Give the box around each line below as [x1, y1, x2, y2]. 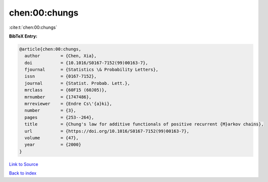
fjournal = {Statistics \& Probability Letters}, [24, 67, 159, 73]
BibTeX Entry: [9, 33, 38, 39]
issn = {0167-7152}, [24, 74, 97, 79]
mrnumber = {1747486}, [24, 94, 92, 100]
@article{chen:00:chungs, [19, 46, 82, 52]
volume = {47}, [24, 135, 79, 141]
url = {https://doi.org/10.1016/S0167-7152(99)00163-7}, [24, 128, 189, 134]
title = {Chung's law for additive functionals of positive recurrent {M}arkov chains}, [24, 121, 264, 127]
